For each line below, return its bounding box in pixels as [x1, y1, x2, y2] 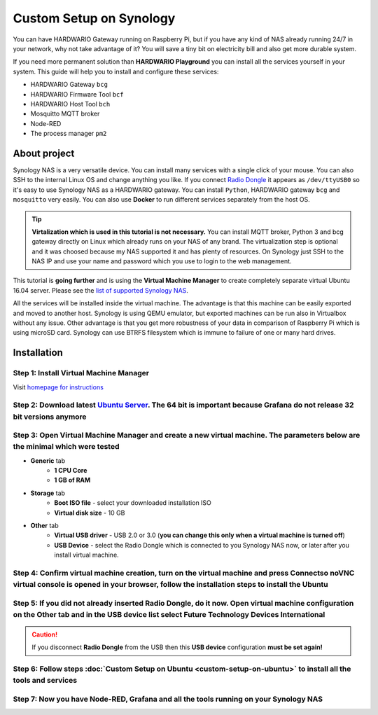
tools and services [13, 676, 77, 686]
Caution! [31, 630, 58, 639]
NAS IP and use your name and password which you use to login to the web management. [31, 257, 292, 265]
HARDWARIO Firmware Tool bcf [30, 90, 124, 98]
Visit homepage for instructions [13, 382, 104, 391]
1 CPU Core [54, 466, 87, 475]
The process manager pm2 [30, 130, 107, 138]
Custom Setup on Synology [13, 11, 176, 26]
